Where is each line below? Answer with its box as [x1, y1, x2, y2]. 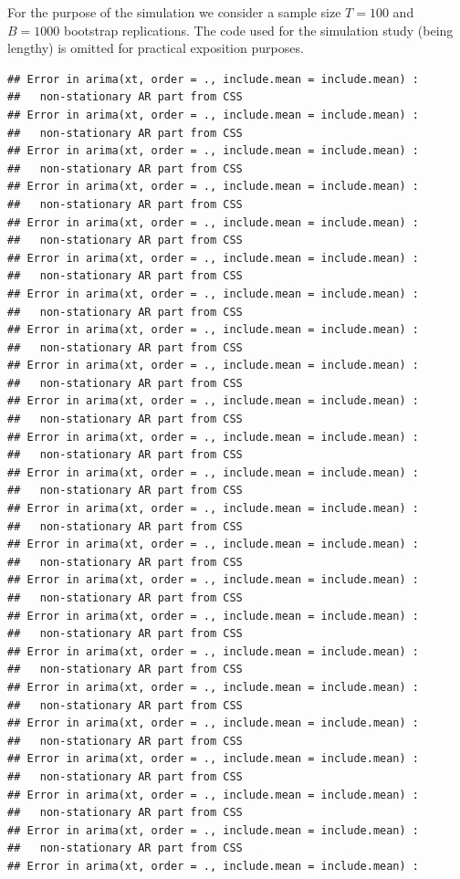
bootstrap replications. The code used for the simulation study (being [63, 20, 454, 39]
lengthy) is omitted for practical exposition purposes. [7, 38, 304, 58]
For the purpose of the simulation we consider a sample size [7, 3, 341, 21]
